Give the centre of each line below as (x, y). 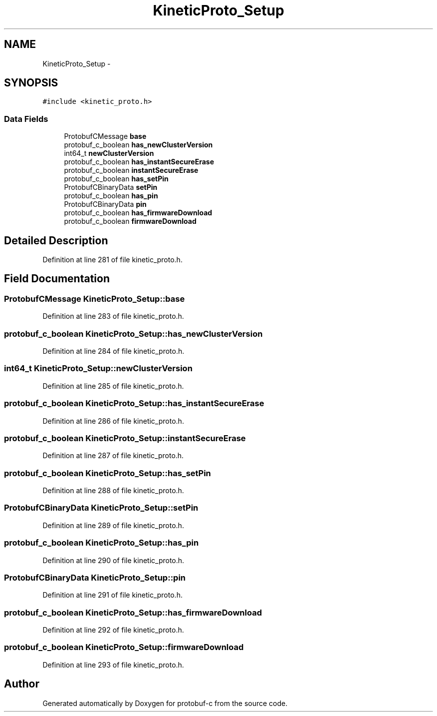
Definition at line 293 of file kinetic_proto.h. (113, 665)
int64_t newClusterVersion (109, 153)
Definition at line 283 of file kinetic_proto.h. (113, 316)
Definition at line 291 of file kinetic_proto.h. (112, 595)
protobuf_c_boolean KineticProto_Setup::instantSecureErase (125, 438)
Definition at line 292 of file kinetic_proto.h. (113, 630)
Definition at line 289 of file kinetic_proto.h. (113, 525)
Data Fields (26, 119)
